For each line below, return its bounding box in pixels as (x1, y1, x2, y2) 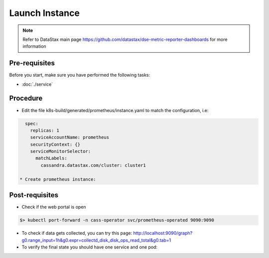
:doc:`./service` (21, 81, 53, 87)
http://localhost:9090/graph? (133, 230, 193, 236)
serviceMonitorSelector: (30, 148, 91, 154)
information (22, 43, 47, 49)
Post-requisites (9, 191, 58, 199)
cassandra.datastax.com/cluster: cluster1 (40, 162, 146, 168)
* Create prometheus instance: (19, 176, 97, 182)
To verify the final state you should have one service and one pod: (21, 244, 158, 250)
